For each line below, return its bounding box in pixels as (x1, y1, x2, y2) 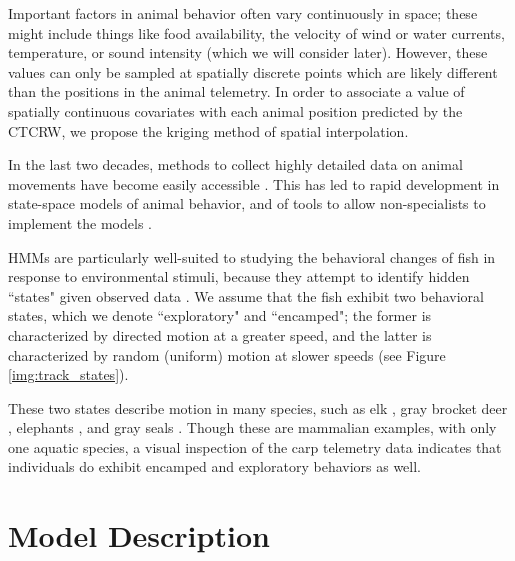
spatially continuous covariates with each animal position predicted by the (8, 100, 463, 121)
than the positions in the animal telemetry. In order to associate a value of (8, 81, 465, 102)
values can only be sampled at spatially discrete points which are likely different (8, 61, 498, 82)
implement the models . (8, 212, 152, 233)
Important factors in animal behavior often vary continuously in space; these (8, 3, 478, 23)
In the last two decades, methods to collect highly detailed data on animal (8, 154, 463, 175)
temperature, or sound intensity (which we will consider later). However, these (8, 42, 488, 63)
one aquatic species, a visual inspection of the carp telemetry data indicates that (8, 436, 502, 457)
